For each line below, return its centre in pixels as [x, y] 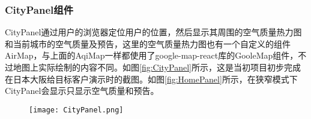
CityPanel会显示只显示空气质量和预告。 [82, 91]
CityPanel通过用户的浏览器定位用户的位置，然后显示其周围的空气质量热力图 [153, 32]
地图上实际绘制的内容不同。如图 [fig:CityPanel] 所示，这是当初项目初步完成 [157, 67]
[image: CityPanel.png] [76, 110]
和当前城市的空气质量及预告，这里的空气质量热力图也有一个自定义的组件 [148, 43]
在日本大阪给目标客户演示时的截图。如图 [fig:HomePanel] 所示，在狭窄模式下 [151, 79]
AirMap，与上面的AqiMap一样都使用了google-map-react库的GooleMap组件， [152, 55]
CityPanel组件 [39, 9]
